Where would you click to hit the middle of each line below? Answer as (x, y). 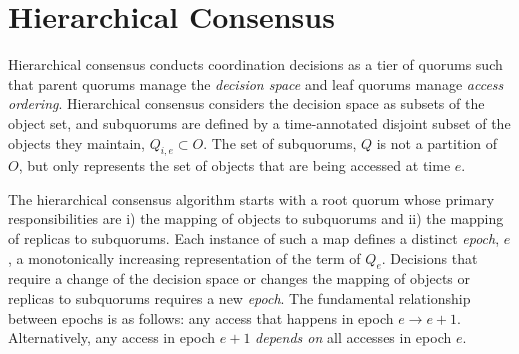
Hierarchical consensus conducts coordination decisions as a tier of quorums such (255, 64)
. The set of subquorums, (280, 142)
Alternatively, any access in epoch (112, 337)
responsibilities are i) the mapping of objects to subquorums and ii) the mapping (256, 218)
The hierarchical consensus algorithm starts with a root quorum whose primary (251, 198)
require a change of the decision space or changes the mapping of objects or (239, 278)
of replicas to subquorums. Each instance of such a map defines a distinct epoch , (254, 238)
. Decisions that (429, 257)
